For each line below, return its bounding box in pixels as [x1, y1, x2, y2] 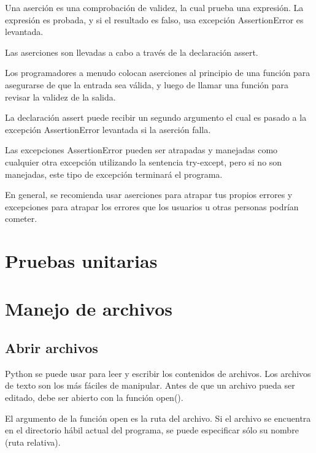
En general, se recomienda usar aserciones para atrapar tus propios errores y [5, 188, 293, 201]
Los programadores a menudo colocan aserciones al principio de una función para [5, 66, 310, 79]
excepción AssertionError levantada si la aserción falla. [5, 123, 211, 135]
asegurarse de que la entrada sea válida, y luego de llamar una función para [5, 78, 289, 91]
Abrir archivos [5, 338, 98, 357]
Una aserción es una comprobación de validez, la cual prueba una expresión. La [5, 1, 304, 13]
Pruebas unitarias [5, 248, 158, 273]
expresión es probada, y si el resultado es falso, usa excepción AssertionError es [5, 13, 304, 26]
